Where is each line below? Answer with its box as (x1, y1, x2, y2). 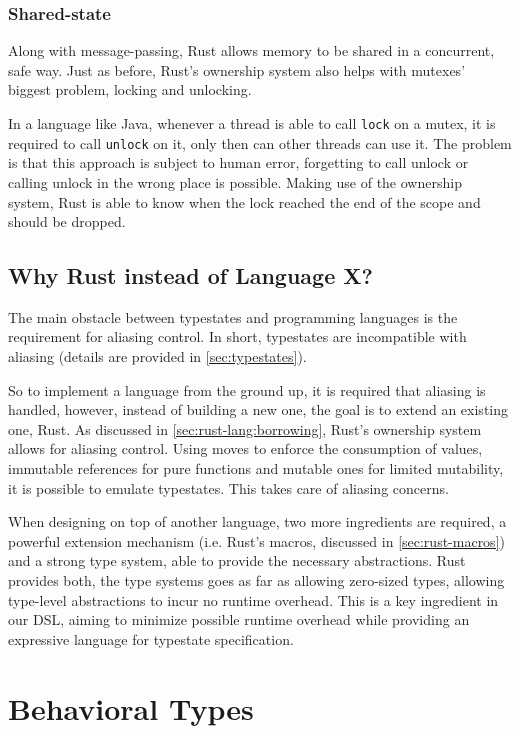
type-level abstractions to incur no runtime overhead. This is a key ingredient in (8, 589, 499, 610)
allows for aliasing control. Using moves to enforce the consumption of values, (8, 438, 483, 459)
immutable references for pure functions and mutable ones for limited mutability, (8, 458, 504, 479)
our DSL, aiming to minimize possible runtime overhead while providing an (8, 609, 470, 630)
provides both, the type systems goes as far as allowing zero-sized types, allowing (8, 570, 505, 591)
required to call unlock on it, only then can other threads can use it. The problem (8, 132, 512, 153)
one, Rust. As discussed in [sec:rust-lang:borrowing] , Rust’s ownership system (8, 418, 482, 439)
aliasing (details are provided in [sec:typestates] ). (8, 346, 307, 367)
